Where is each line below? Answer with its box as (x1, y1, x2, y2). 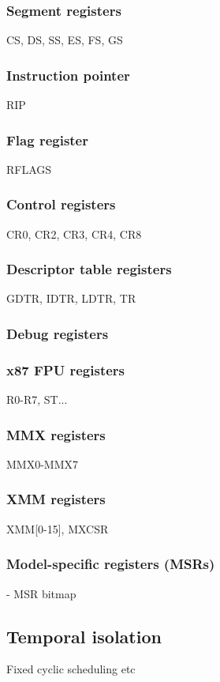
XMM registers (6, 489, 106, 509)
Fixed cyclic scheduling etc (6, 661, 136, 677)
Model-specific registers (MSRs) (6, 554, 215, 574)
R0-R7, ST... (6, 391, 68, 408)
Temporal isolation (6, 624, 162, 648)
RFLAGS (6, 160, 52, 177)
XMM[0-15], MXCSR (6, 520, 109, 537)
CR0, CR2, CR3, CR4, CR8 (6, 225, 142, 242)
